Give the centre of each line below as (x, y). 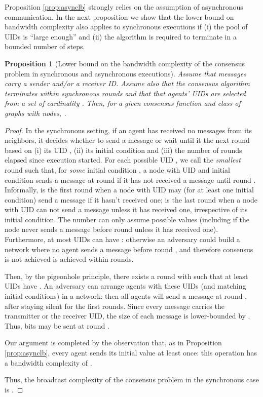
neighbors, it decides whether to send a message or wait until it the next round (127, 140)
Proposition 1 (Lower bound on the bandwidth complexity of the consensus (125, 63)
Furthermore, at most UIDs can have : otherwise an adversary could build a (122, 239)
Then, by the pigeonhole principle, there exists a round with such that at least (126, 276)
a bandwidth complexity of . (48, 362)
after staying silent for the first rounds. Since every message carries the (115, 306)
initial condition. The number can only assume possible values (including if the (127, 219)
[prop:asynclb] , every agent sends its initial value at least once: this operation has (131, 352)
